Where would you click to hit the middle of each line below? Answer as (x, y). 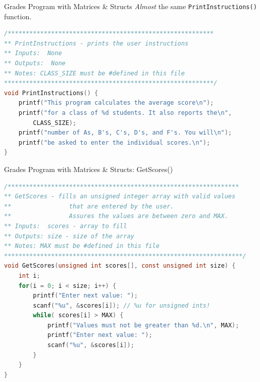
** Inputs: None (33, 53)
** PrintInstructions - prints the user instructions (96, 43)
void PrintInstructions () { (51, 93)
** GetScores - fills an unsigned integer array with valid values (120, 197)
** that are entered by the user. (89, 206)
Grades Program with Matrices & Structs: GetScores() (89, 169)
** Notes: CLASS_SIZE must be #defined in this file (94, 73)
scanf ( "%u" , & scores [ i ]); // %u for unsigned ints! (122, 305)
